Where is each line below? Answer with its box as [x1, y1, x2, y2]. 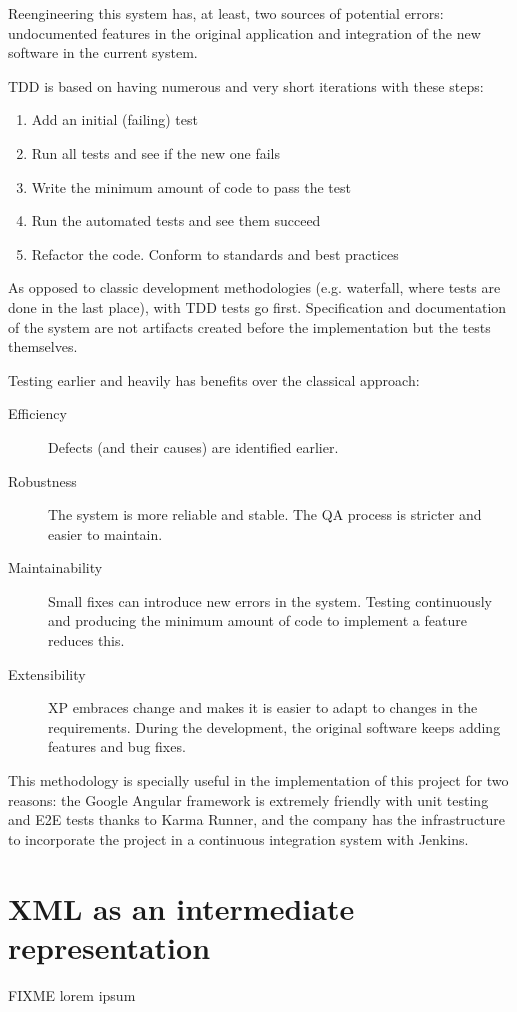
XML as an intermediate [8, 887, 355, 928]
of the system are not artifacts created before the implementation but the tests [8, 316, 491, 337]
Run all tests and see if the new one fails [31, 142, 280, 163]
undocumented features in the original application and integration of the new [8, 22, 481, 43]
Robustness [8, 470, 77, 491]
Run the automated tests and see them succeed [31, 210, 321, 231]
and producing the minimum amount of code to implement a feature [48, 610, 467, 631]
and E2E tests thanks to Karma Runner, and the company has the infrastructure [8, 809, 506, 830]
